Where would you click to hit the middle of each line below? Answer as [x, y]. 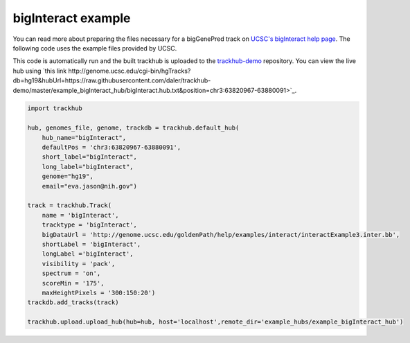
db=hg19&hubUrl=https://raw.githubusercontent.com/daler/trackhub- [112, 80]
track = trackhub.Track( [70, 205]
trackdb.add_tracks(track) [73, 302]
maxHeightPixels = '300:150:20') [99, 292]
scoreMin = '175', [73, 283]
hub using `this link [40, 71]
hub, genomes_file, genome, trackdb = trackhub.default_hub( [133, 128]
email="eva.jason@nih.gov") [90, 186]
